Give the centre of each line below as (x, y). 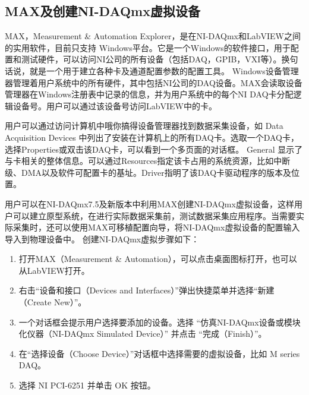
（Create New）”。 (53, 302)
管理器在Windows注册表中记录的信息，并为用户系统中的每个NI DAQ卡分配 (149, 94)
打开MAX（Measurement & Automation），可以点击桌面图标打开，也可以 (158, 259)
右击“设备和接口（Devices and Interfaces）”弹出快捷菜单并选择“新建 (146, 290)
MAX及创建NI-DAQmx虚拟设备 (103, 11)
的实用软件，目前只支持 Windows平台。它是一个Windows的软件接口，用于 (148, 47)
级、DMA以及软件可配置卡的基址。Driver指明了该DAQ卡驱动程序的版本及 (148, 172)
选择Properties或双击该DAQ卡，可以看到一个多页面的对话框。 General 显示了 (154, 149)
